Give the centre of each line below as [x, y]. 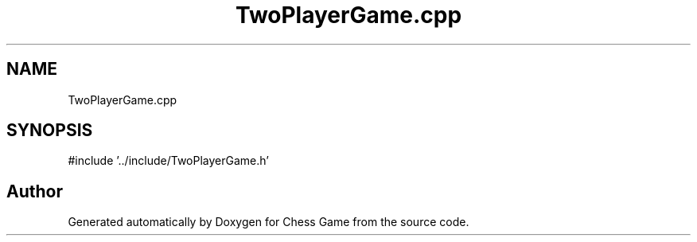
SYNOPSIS [50, 131]
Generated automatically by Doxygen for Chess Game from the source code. [269, 222]
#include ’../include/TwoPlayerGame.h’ [168, 161]
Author [35, 191]
